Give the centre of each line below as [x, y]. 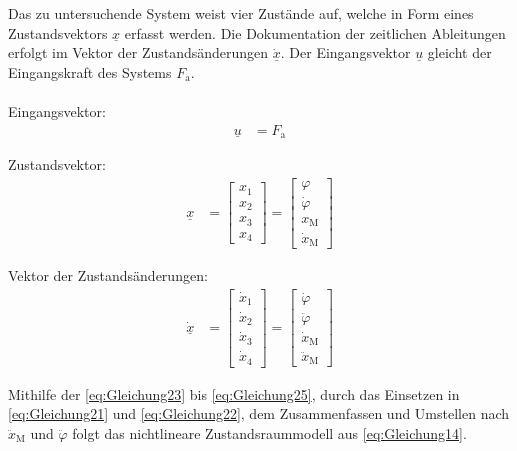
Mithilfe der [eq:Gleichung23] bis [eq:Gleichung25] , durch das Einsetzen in [234, 393]
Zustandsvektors [58, 32]
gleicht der [459, 52]
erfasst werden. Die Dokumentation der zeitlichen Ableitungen [315, 32]
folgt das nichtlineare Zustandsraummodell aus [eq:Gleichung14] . [269, 432]
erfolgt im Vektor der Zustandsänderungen [138, 52]
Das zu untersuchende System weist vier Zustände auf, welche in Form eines [241, 13]
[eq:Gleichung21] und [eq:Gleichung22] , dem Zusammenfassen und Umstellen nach [259, 413]
